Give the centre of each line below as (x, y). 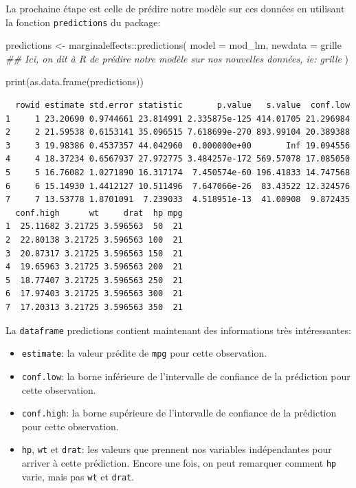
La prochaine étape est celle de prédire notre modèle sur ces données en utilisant (175, 8)
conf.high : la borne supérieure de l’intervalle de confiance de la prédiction (179, 413)
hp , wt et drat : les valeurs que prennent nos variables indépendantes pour (177, 449)
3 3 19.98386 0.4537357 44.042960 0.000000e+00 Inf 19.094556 (178, 145)
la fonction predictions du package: (83, 22)
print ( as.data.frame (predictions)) (75, 81)
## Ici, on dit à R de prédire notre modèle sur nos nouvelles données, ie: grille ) (177, 58)
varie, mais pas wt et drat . (78, 476)
